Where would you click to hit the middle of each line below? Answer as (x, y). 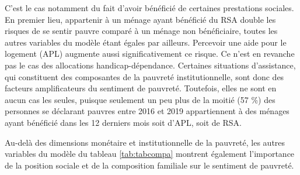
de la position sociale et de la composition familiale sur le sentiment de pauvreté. (149, 165)
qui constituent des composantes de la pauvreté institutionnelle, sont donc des (144, 76)
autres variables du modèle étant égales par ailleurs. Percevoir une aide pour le (146, 42)
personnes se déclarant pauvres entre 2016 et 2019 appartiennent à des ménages (147, 111)
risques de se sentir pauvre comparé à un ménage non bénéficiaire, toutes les (141, 31)
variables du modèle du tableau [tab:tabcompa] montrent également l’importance (150, 154)
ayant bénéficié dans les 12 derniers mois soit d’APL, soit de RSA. (123, 122)
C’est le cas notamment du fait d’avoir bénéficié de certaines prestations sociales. (149, 8)
